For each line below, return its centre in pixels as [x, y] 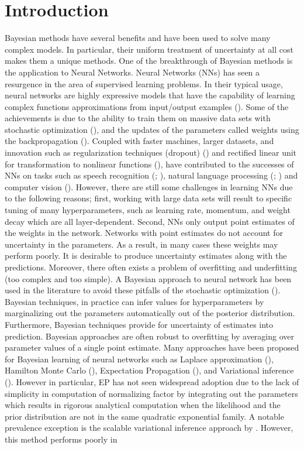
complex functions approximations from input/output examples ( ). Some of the [147, 106]
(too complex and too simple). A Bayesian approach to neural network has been [148, 278]
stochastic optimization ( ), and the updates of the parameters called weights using [152, 129]
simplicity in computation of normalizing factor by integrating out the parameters [151, 393]
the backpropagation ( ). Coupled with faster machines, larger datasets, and [139, 141]
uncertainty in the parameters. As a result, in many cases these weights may [141, 244]
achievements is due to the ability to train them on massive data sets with [138, 118]
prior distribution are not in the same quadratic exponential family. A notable [144, 416]
